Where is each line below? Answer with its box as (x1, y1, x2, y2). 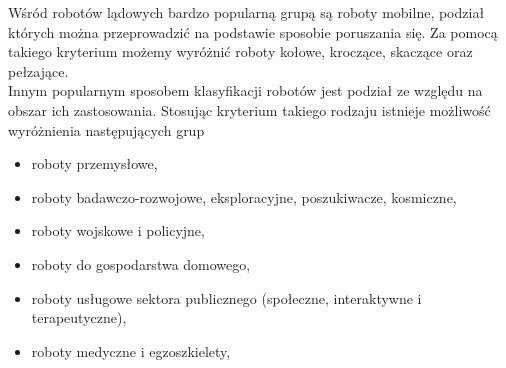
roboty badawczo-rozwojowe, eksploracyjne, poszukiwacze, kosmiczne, (31, 186, 457, 207)
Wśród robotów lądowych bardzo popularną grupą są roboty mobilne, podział (8, 2, 485, 22)
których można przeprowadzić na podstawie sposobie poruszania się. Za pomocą (8, 21, 498, 42)
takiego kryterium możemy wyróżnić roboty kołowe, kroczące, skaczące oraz (8, 41, 473, 62)
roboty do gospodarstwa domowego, (31, 253, 251, 274)
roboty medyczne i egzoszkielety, (31, 340, 231, 361)
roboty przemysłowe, (31, 153, 158, 174)
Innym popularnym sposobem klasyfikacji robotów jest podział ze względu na (8, 80, 483, 101)
